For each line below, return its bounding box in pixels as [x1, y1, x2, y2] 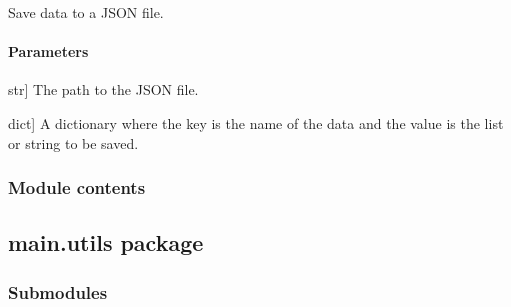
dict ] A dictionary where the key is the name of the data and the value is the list [8, 112, 504, 133]
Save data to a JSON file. [8, 2, 164, 22]
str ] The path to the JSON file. [8, 79, 199, 100]
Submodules [8, 279, 108, 304]
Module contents [8, 175, 146, 200]
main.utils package [8, 227, 204, 258]
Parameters [8, 41, 89, 62]
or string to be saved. [8, 132, 139, 153]
